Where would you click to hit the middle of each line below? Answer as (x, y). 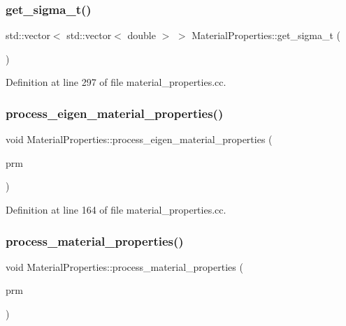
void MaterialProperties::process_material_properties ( (124, 266)
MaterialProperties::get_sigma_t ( (266, 35)
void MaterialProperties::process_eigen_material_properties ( (139, 139)
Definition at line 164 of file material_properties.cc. (116, 209)
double (142, 35)
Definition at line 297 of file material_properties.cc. (116, 82)
